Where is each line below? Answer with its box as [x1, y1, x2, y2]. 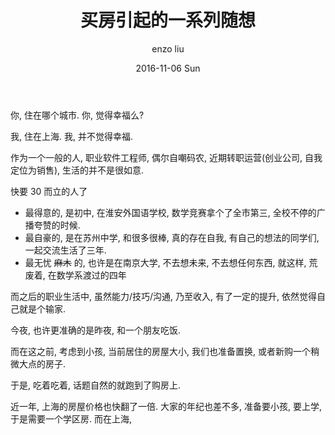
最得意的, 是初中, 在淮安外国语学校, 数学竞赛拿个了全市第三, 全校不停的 [24, 206, 317, 218]
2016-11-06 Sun [135, 62, 201, 74]
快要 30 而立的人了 [10, 185, 88, 197]
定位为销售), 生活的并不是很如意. [10, 164, 145, 176]
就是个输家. [18, 302, 67, 315]
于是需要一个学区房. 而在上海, [10, 412, 133, 425]
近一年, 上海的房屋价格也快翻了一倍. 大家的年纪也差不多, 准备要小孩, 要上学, [10, 400, 322, 412]
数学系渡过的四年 [56, 269, 127, 281]
